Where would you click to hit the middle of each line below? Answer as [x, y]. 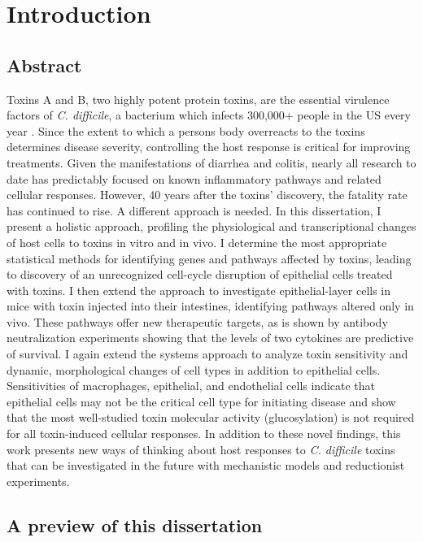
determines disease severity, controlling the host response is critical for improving [209, 147]
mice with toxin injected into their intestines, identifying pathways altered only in [210, 306]
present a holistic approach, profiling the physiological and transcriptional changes [211, 226]
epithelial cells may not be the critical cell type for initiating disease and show [201, 401]
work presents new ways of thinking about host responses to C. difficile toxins [201, 449]
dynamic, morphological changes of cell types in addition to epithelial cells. [194, 369]
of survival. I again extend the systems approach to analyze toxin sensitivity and [207, 354]
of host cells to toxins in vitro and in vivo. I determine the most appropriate [197, 242]
